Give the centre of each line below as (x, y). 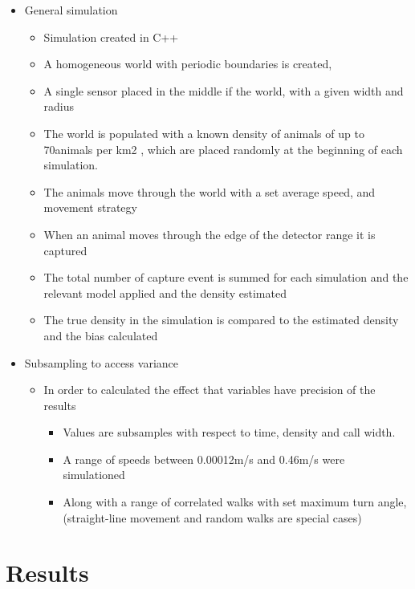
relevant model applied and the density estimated (165, 292)
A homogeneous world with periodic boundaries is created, (188, 64)
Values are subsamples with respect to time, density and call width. (229, 432)
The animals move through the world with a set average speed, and (210, 191)
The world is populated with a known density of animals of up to (204, 133)
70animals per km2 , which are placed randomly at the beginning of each (223, 149)
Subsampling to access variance (101, 362)
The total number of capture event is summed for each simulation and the (226, 277)
